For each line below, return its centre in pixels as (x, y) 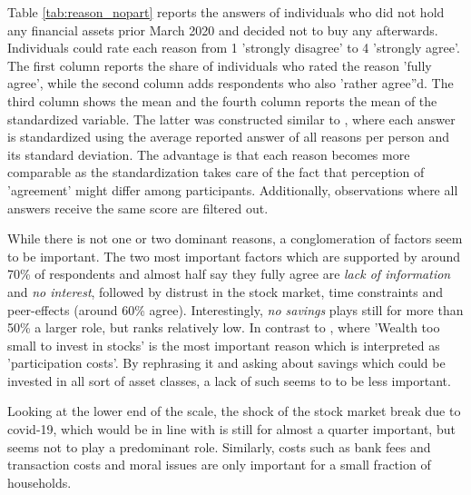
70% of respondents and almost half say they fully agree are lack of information (229, 274)
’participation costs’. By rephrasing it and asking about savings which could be (226, 363)
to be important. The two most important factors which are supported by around (234, 256)
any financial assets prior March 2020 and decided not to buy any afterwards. (223, 30)
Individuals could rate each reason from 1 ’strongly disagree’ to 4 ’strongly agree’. (234, 48)
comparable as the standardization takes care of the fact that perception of (216, 172)
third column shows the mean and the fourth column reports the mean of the (222, 100)
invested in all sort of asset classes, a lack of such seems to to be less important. (229, 380)
